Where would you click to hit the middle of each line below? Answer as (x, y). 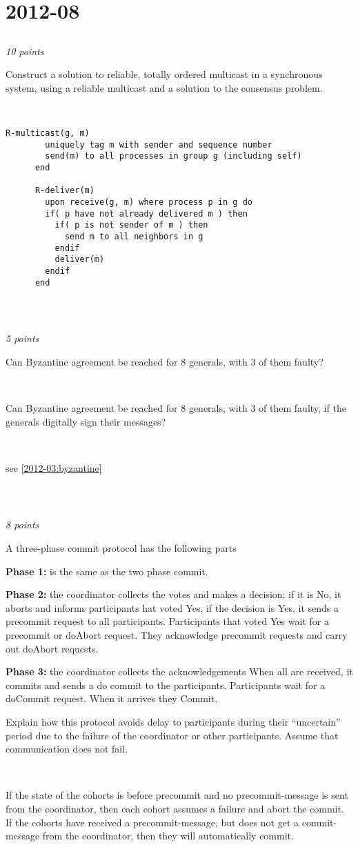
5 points (22, 338)
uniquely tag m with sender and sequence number (159, 145)
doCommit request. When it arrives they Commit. (112, 698)
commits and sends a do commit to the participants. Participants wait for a (166, 685)
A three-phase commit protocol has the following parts (121, 548)
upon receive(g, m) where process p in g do (149, 202)
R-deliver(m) (64, 191)
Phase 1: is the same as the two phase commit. (107, 571)
